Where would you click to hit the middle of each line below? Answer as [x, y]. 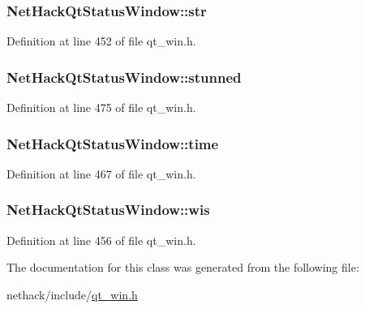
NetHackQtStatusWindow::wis [108, 210]
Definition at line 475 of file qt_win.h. [101, 107]
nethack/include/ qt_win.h [72, 294]
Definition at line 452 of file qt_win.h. [101, 41]
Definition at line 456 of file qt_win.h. [101, 240]
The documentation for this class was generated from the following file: [183, 267]
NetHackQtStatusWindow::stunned [124, 77]
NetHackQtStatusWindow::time [113, 143]
